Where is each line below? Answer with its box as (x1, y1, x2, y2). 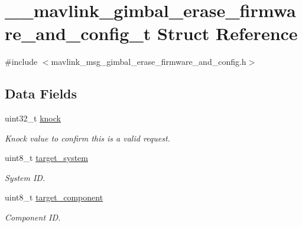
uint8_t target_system (5, 152, 88, 164)
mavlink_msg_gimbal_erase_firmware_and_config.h (51, 55, 246, 68)
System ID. (5, 171, 46, 183)
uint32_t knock (5, 112, 61, 124)
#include (5, 55, 38, 68)
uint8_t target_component (5, 191, 103, 203)
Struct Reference (157, 21, 298, 45)
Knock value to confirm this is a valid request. (5, 131, 170, 144)
